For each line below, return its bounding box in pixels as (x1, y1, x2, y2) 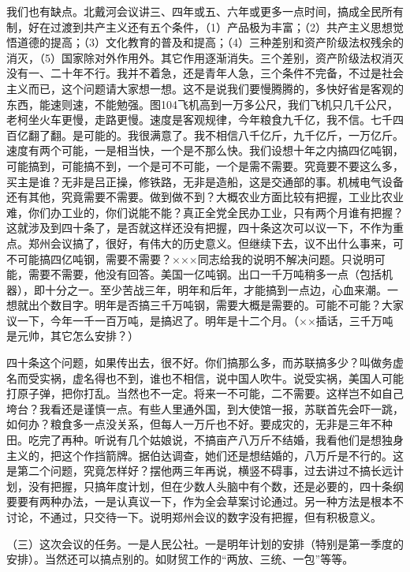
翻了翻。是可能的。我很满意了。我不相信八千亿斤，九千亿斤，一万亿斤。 (28, 126, 404, 143)
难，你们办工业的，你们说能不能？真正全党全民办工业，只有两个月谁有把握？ (6, 204, 404, 220)
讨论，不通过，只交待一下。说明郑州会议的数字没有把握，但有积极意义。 (6, 509, 382, 525)
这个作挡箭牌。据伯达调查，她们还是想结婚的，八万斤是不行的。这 (61, 447, 404, 463)
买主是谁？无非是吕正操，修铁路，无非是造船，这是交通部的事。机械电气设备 (6, 173, 404, 189)
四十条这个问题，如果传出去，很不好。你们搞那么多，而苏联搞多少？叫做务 (6, 354, 393, 371)
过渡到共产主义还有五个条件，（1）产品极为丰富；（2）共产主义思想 (50, 18, 393, 35)
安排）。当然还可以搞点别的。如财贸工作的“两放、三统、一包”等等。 (6, 551, 354, 567)
